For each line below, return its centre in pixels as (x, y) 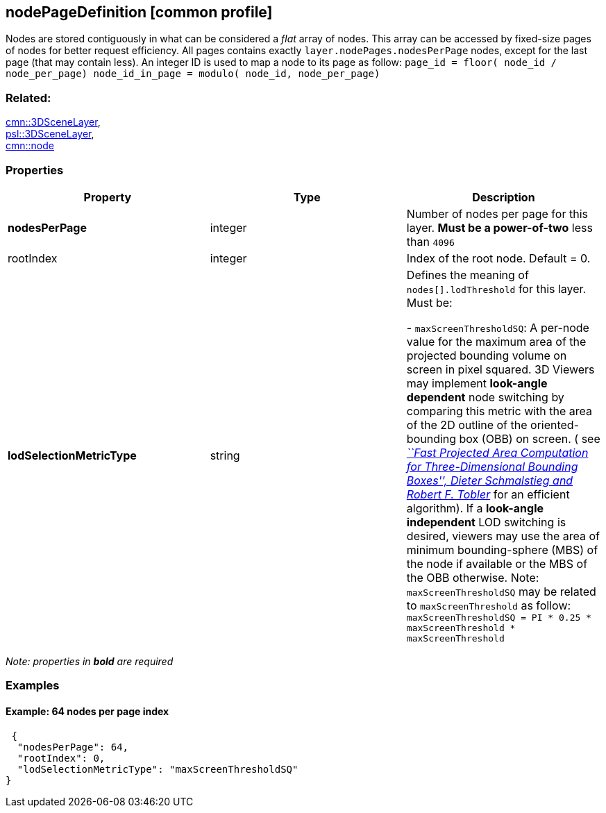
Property (108, 197)
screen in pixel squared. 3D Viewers (500, 369)
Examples (33, 686)
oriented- (555, 425)
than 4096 (430, 241)
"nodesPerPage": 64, (73, 747)
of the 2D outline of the (467, 425)
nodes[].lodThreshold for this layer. (496, 288)
